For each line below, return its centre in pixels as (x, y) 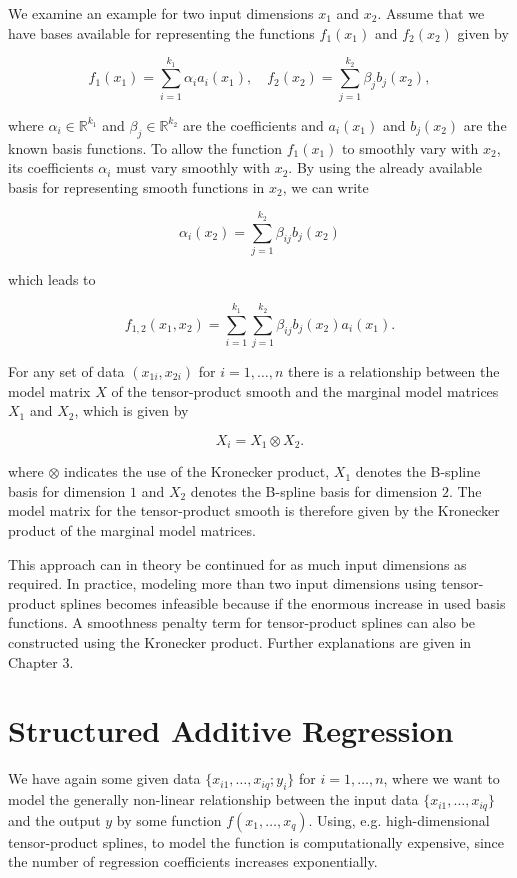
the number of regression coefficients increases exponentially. (193, 861)
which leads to (52, 278)
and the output (54, 819)
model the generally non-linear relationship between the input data (213, 799)
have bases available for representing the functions (161, 32)
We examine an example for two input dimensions (161, 13)
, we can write (325, 186)
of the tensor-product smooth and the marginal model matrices (305, 390)
